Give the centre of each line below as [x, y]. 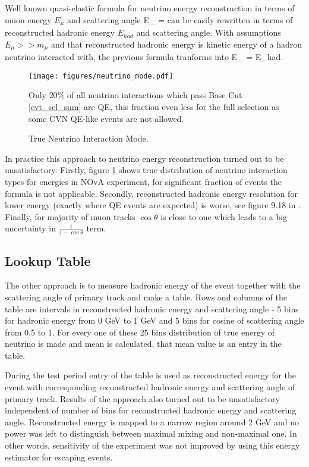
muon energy [28, 19]
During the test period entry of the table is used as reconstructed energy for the [151, 375]
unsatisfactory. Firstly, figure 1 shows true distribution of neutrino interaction [146, 170]
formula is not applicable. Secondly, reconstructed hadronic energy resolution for [151, 193]
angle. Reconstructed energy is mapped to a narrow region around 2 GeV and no [152, 421]
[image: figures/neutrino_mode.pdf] [101, 76]
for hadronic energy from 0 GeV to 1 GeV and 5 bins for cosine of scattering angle [154, 320]
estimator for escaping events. [59, 457]
